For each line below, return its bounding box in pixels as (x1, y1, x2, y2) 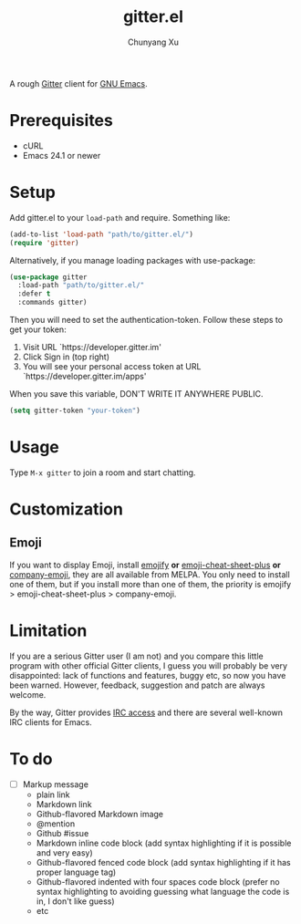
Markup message (22, 778, 89, 790)
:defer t (17, 289, 51, 298)
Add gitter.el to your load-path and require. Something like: (9, 212, 231, 223)
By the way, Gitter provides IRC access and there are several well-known (9, 707, 283, 718)
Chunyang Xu (127, 36, 180, 47)
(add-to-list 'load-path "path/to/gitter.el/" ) (9, 230, 194, 239)
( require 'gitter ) (9, 238, 79, 247)
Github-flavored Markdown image (36, 808, 164, 819)
